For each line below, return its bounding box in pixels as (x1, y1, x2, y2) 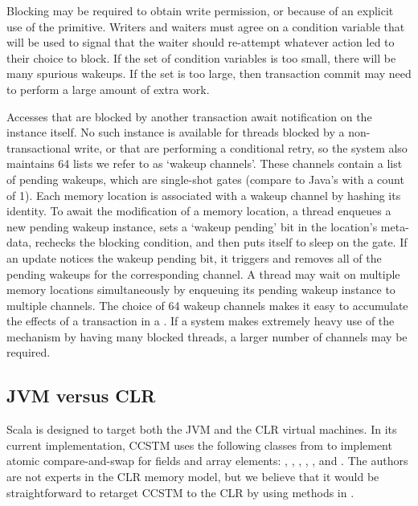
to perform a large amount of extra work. (6, 80, 210, 97)
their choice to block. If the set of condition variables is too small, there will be (6, 49, 396, 66)
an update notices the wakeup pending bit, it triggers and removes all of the (6, 249, 382, 266)
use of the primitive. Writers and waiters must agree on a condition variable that (6, 18, 405, 35)
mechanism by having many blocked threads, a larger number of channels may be (6, 328, 408, 345)
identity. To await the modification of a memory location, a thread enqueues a (6, 202, 391, 219)
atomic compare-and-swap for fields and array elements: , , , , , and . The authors (6, 452, 408, 469)
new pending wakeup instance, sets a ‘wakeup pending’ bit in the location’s (6, 218, 378, 235)
